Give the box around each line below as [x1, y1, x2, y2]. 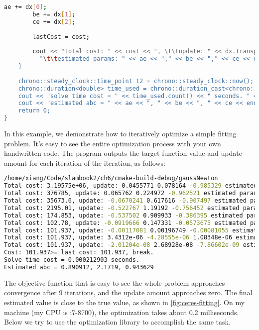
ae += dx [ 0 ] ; [4, 3, 47, 10]
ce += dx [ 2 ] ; [32, 18, 76, 25]
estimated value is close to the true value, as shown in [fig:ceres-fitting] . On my [4, 297, 245, 307]
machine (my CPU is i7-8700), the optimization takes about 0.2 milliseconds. [4, 307, 239, 317]
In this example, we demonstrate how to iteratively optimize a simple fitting [4, 128, 237, 138]
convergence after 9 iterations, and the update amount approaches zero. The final [4, 287, 253, 298]
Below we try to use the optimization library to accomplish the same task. [4, 317, 231, 327]
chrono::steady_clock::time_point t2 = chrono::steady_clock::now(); [18, 77, 254, 85]
